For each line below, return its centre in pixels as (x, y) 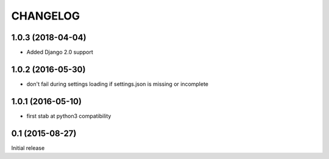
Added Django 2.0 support (60, 52)
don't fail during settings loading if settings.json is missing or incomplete (118, 84)
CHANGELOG (46, 16)
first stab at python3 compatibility (69, 116)
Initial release (28, 148)
